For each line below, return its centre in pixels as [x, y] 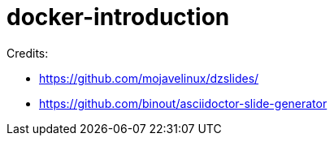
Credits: [28, 53]
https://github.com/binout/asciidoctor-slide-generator [183, 103]
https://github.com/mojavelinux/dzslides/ [149, 78]
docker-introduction [118, 17]
